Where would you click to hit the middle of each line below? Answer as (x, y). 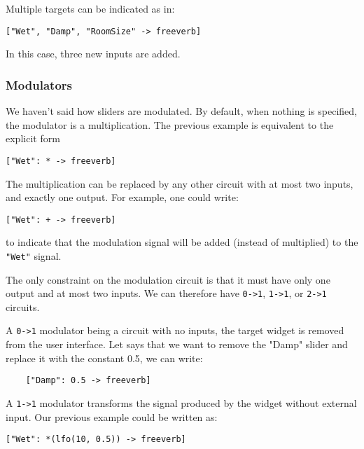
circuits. (23, 306)
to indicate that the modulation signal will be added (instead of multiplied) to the (182, 242)
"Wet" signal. (34, 255)
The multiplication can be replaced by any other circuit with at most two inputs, (180, 183)
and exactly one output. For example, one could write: (122, 197)
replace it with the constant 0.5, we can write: (104, 358)
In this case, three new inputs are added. (93, 54)
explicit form (33, 138)
